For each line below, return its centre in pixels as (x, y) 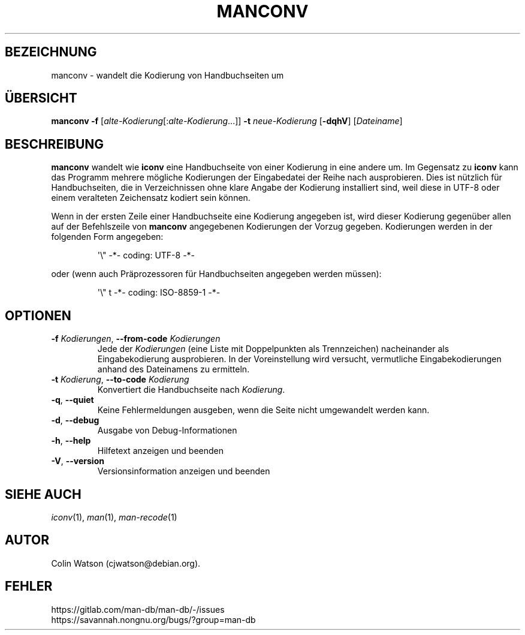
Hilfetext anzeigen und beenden (161, 451)
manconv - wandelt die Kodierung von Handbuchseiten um (168, 75)
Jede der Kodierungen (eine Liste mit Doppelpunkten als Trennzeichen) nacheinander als (273, 349)
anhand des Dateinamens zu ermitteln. (174, 369)
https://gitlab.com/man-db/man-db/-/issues (138, 609)
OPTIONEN (38, 315)
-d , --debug (75, 420)
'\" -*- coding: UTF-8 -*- (146, 255)
